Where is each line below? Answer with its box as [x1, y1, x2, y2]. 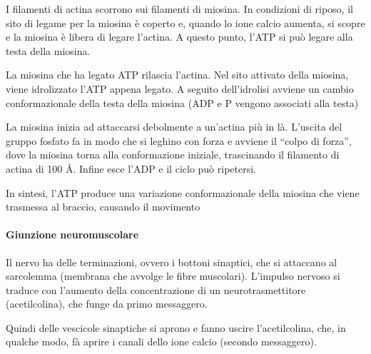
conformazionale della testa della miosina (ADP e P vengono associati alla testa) [6, 95, 359, 110]
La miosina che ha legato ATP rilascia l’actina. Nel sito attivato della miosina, [6, 67, 349, 82]
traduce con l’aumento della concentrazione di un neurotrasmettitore [6, 282, 306, 297]
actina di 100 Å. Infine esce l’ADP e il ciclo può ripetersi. [6, 161, 256, 176]
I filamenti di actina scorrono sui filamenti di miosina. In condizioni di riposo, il [6, 1, 353, 16]
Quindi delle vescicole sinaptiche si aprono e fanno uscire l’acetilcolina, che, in [6, 320, 346, 335]
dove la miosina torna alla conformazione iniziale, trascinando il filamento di [6, 147, 340, 162]
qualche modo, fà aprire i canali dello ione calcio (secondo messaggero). [6, 334, 317, 349]
